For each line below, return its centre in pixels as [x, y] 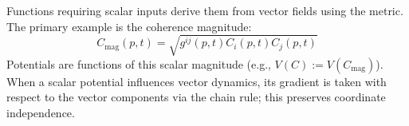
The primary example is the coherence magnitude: [129, 26]
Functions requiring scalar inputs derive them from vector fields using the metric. [205, 10]
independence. [41, 112]
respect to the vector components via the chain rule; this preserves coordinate [196, 97]
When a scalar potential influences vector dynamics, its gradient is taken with [197, 81]
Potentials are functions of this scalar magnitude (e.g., [139, 63]
